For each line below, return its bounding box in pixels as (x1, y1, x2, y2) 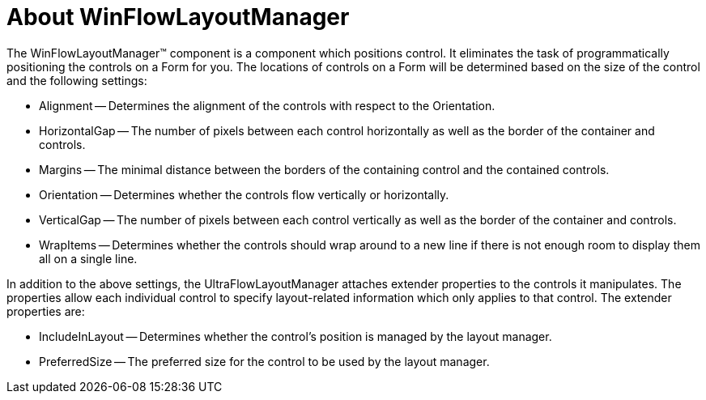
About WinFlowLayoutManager (6, 3, 350, 31)
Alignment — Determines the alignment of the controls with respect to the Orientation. (39, 98, 495, 113)
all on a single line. (39, 251, 138, 266)
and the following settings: (6, 73, 147, 87)
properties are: (6, 304, 85, 318)
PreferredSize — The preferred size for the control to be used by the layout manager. (39, 354, 490, 368)
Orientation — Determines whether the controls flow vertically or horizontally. (39, 187, 449, 202)
